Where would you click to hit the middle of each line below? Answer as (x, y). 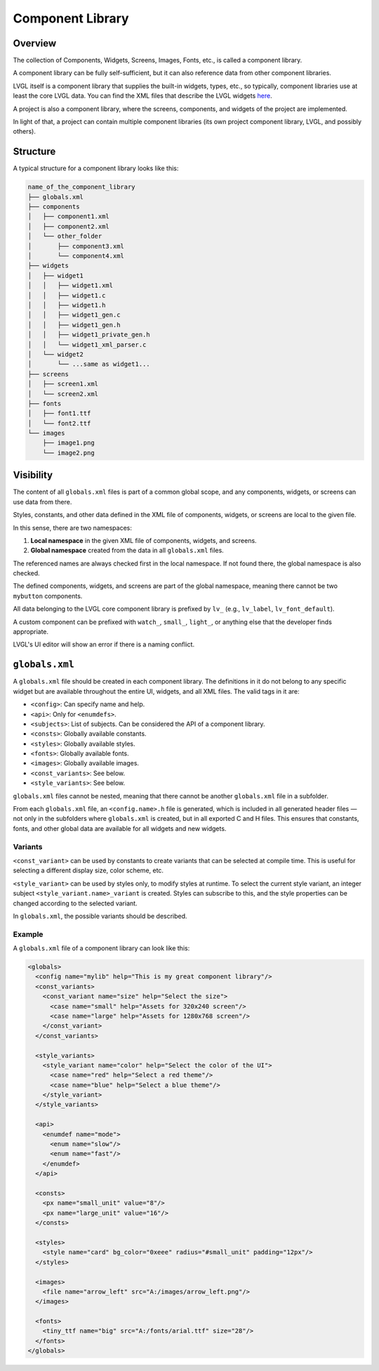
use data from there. (42, 502)
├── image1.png (68, 443)
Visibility (33, 475)
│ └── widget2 (56, 354)
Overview (35, 43)
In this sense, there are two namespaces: (73, 528)
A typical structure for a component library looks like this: (96, 168)
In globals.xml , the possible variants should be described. (100, 916)
